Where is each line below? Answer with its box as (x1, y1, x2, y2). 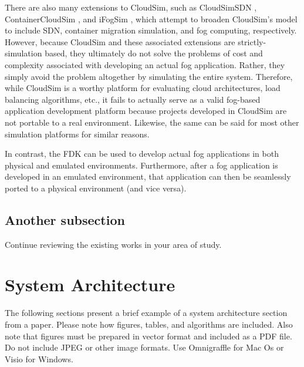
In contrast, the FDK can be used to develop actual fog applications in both (5, 147, 279, 160)
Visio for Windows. (5, 352, 73, 365)
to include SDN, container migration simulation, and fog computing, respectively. (5, 24, 297, 36)
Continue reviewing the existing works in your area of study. (5, 238, 222, 250)
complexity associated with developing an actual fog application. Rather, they (5, 58, 285, 70)
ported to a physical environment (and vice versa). (5, 181, 187, 194)
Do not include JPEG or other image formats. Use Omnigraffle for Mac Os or (5, 341, 284, 353)
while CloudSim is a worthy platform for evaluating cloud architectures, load (5, 82, 281, 94)
